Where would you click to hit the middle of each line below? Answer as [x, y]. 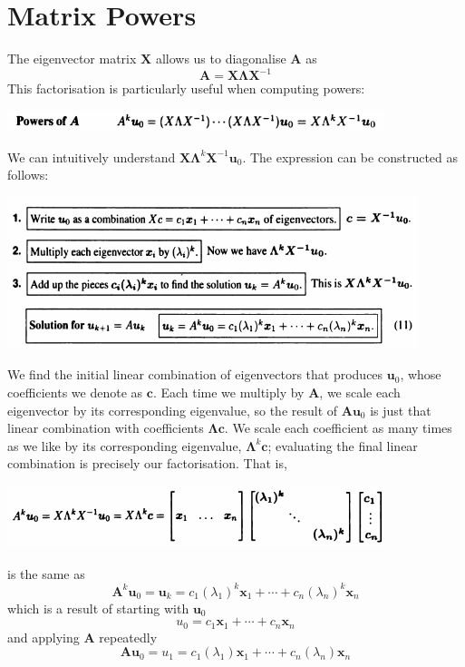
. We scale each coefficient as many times [338, 428]
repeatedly [128, 637]
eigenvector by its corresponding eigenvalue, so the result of [173, 410]
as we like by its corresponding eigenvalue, [125, 445]
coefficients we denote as [75, 392]
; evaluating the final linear [343, 445]
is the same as [46, 573]
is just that [401, 410]
